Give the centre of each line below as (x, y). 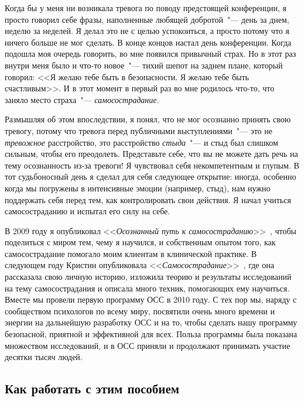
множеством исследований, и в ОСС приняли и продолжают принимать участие (148, 345)
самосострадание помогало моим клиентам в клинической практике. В (131, 253)
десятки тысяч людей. (44, 357)
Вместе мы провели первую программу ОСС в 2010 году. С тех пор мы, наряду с (151, 299)
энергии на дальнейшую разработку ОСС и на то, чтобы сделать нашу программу (151, 322)
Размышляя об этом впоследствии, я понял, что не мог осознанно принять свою (148, 119)
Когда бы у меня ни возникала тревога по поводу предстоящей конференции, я (146, 8)
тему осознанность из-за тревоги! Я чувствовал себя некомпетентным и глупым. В (152, 165)
